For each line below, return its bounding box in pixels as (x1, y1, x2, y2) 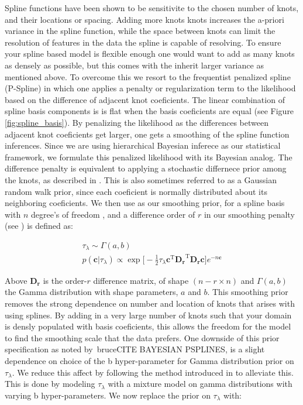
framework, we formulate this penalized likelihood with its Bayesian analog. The (5, 150, 292, 163)
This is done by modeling (5, 377, 95, 390)
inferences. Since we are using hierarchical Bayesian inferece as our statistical (5, 139, 281, 152)
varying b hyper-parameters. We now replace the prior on (5, 389, 211, 401)
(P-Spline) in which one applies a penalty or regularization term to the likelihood (5, 82, 296, 94)
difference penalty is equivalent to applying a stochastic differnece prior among (5, 162, 287, 174)
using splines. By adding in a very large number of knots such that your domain (5, 308, 292, 321)
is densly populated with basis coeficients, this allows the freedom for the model (5, 320, 291, 332)
